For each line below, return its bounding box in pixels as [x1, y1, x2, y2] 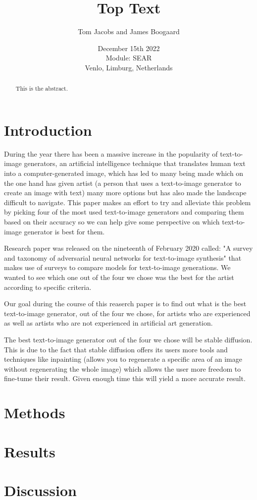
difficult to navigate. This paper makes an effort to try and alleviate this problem [4, 197, 251, 207]
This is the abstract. [15, 84, 68, 93]
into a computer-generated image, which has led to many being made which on [4, 168, 244, 178]
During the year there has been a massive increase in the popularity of [4, 148, 218, 159]
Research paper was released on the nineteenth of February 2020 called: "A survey [4, 243, 253, 253]
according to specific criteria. [4, 281, 92, 292]
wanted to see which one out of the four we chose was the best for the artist [4, 272, 234, 282]
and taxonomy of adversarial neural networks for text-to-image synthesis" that [4, 252, 242, 263]
